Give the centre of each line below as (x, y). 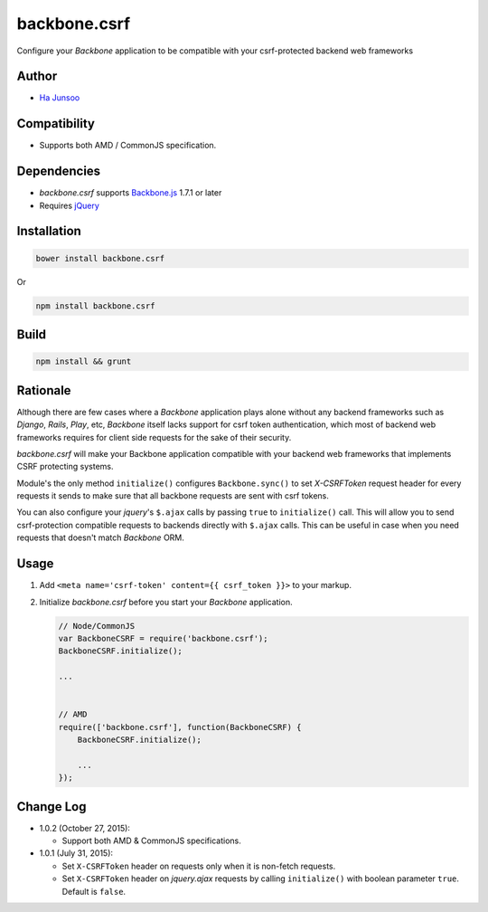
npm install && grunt (84, 361)
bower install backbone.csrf (100, 258)
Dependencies (59, 171)
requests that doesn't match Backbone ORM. (101, 537)
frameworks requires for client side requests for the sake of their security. (154, 437)
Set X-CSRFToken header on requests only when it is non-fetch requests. (199, 866)
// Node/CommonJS (97, 626)
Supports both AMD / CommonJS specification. (128, 146)
